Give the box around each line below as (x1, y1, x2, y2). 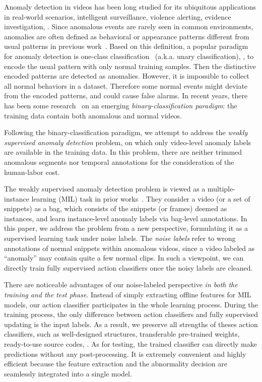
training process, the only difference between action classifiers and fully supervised (4, 309, 258, 320)
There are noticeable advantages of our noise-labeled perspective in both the (4, 279, 238, 290)
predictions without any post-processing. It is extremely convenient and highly (4, 348, 246, 359)
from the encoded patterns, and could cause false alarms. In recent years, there (4, 90, 248, 101)
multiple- (208, 183, 235, 194)
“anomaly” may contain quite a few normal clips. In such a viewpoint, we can (4, 252, 244, 263)
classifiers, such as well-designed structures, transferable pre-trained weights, (4, 329, 240, 339)
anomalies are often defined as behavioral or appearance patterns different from (4, 31, 249, 41)
